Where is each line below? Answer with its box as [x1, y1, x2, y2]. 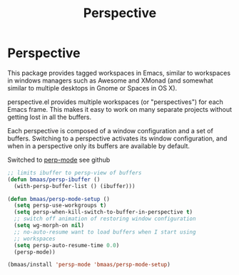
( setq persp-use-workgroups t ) [14, 202, 107, 209]
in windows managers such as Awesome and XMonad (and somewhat [7, 76, 213, 85]
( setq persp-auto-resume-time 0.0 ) [14, 242, 120, 249]
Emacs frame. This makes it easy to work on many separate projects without [7, 105, 233, 113]
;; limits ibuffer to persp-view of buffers [7, 169, 142, 176]
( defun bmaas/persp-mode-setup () [7, 195, 111, 202]
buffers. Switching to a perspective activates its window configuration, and [7, 134, 228, 142]
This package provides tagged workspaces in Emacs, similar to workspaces [7, 68, 230, 77]
